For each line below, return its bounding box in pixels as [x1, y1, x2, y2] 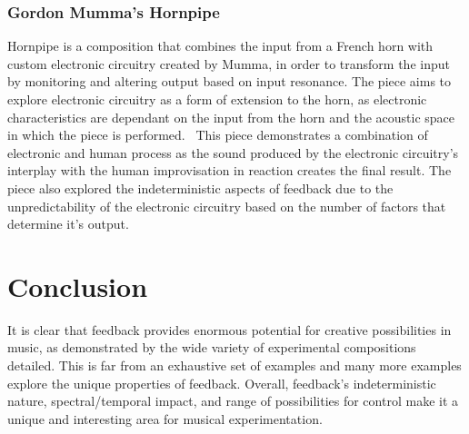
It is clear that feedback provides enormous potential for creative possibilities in [7, 320, 452, 339]
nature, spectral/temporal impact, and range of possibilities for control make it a [7, 391, 459, 410]
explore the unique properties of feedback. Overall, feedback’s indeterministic [7, 373, 436, 392]
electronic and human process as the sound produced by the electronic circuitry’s [7, 143, 459, 162]
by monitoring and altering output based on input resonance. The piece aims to [7, 72, 452, 91]
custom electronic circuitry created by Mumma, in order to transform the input [7, 54, 450, 73]
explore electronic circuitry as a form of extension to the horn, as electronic [7, 90, 427, 108]
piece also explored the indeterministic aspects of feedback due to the [7, 178, 394, 197]
